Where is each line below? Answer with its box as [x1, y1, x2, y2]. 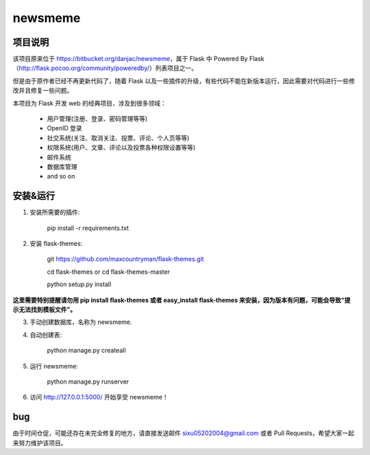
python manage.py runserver [47, 377, 129, 386]
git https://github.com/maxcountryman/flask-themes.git [47, 255, 204, 264]
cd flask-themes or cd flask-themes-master [47, 268, 171, 276]
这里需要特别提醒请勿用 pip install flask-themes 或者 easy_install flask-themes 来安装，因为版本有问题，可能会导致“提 [12, 296, 351, 304]
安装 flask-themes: [29, 240, 83, 248]
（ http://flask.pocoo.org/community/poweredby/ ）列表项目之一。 [12, 64, 198, 72]
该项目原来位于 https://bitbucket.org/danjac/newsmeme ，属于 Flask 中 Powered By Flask [12, 55, 264, 63]
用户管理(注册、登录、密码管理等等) [47, 115, 148, 123]
